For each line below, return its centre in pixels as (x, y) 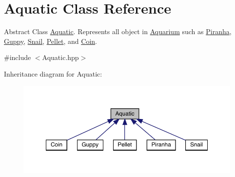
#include (18, 57)
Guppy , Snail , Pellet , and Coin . (50, 41)
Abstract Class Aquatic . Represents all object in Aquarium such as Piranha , (118, 31)
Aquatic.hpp (60, 57)
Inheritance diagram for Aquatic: (53, 73)
